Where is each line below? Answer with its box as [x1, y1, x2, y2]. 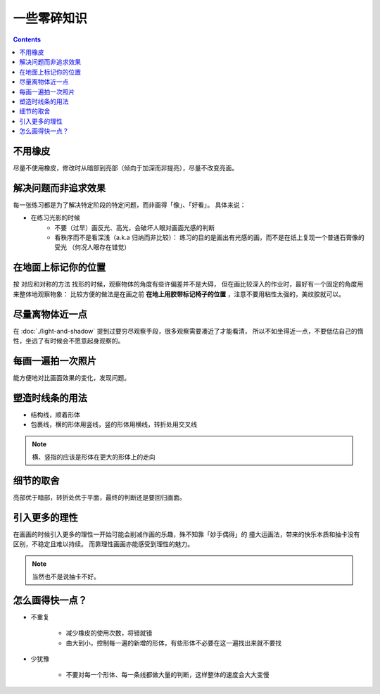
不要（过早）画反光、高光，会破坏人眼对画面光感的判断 [54, 223, 215, 232]
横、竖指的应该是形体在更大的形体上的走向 [32, 453, 156, 461]
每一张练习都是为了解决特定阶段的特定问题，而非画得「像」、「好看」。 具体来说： [13, 201, 246, 209]
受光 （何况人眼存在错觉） [54, 243, 130, 251]
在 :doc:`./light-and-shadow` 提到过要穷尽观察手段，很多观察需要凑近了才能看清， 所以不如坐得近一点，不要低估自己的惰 [13, 327, 364, 335]
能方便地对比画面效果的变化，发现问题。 [13, 373, 130, 381]
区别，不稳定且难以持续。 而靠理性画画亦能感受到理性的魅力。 [13, 540, 194, 548]
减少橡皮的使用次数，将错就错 [65, 629, 153, 637]
